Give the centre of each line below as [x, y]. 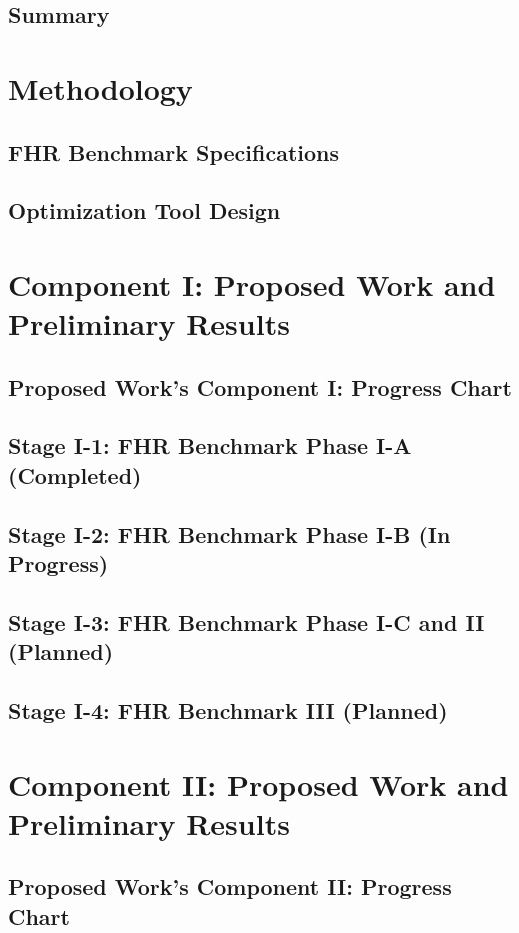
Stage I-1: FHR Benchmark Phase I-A [210, 445]
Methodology [100, 87]
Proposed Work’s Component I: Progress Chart [260, 386]
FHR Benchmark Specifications [174, 151]
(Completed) [75, 474]
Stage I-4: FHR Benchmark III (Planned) [228, 709]
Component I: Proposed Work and [252, 283]
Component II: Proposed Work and [258, 783]
